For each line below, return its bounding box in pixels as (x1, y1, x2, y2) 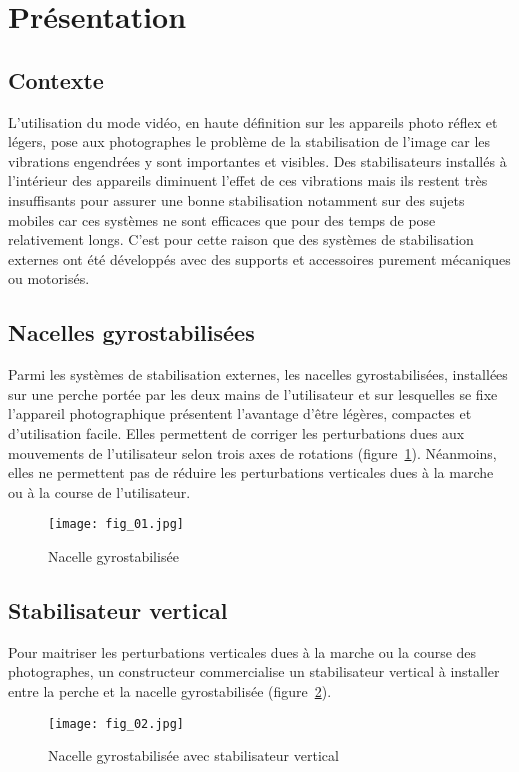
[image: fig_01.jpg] (48, 517, 185, 532)
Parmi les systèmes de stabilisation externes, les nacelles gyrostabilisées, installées (8, 364, 508, 385)
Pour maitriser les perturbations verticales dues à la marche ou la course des (8, 641, 477, 662)
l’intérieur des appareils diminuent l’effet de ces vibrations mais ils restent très (8, 170, 488, 191)
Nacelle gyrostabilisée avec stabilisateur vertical (48, 745, 339, 766)
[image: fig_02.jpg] (48, 716, 185, 731)
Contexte (8, 64, 104, 95)
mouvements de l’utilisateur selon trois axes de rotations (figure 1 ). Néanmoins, (8, 442, 497, 463)
